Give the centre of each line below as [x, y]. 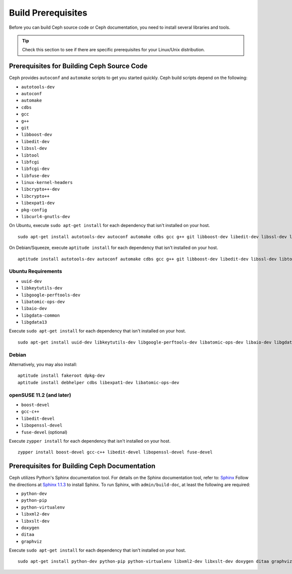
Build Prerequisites [48, 13]
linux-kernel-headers [47, 183]
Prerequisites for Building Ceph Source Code [78, 66]
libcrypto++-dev [41, 189]
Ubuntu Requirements [36, 271]
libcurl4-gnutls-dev [46, 217]
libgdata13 [34, 322]
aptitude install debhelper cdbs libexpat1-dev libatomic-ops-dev [99, 382]
